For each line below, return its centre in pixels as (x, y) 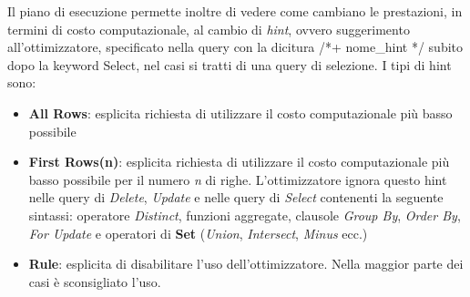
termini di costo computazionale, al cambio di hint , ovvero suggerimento (209, 29)
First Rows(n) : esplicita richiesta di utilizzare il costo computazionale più (239, 162)
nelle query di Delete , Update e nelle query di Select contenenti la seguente (236, 197)
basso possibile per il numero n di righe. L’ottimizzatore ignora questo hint (238, 179)
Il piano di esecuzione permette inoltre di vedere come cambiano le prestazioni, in (235, 11)
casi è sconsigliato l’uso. (95, 281)
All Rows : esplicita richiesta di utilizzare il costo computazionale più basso (240, 113)
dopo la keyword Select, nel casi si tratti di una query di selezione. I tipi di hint (230, 64)
